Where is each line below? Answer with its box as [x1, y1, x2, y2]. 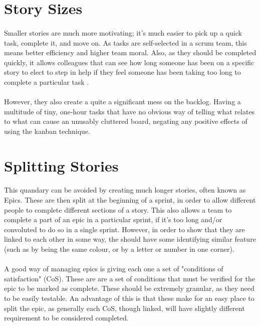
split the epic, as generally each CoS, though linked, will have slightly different [4, 302, 245, 313]
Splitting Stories [4, 155, 119, 176]
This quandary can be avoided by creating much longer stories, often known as [4, 185, 246, 195]
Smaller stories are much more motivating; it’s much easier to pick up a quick [4, 27, 242, 38]
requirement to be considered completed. [4, 312, 129, 323]
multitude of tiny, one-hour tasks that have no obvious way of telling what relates [4, 106, 255, 116]
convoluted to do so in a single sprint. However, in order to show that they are [4, 224, 245, 234]
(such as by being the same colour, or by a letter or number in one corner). [4, 244, 234, 254]
